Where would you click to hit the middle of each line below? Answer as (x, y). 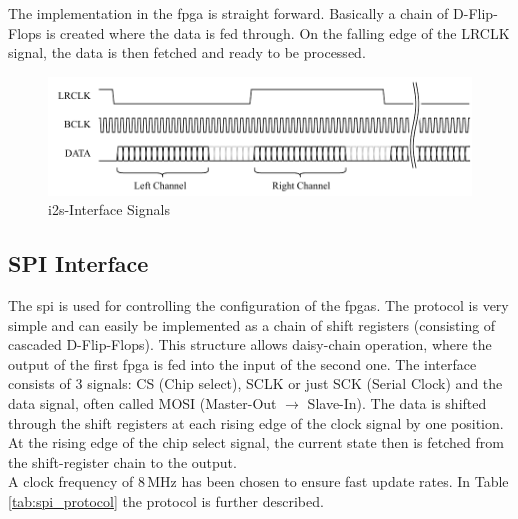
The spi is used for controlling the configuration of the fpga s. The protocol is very (258, 305)
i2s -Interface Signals (109, 209)
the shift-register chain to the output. (122, 461)
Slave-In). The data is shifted (397, 402)
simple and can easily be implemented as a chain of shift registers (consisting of (252, 324)
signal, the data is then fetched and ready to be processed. (187, 52)
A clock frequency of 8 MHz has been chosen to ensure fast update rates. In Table (258, 481)
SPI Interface (78, 263)
